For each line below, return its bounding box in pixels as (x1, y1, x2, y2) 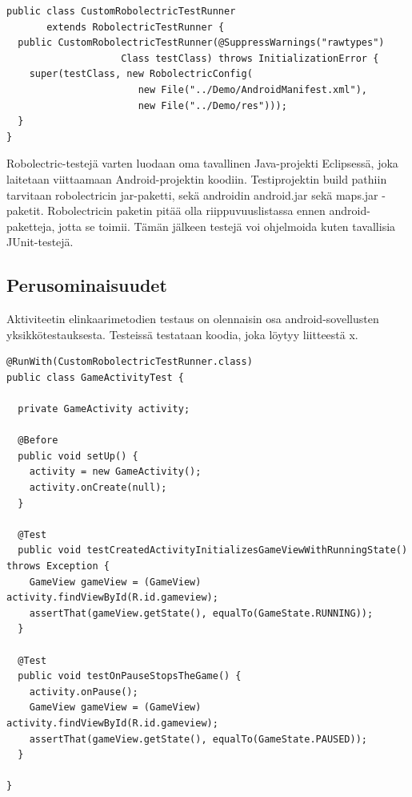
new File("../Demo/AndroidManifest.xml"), (138, 83, 368, 95)
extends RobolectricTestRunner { (46, 21, 225, 33)
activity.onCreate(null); (29, 482, 167, 494)
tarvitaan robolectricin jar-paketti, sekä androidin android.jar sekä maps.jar (6, 186, 378, 203)
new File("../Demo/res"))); (138, 99, 287, 111)
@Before (18, 435, 58, 447)
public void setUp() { (18, 450, 138, 462)
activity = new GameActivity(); (29, 466, 202, 478)
